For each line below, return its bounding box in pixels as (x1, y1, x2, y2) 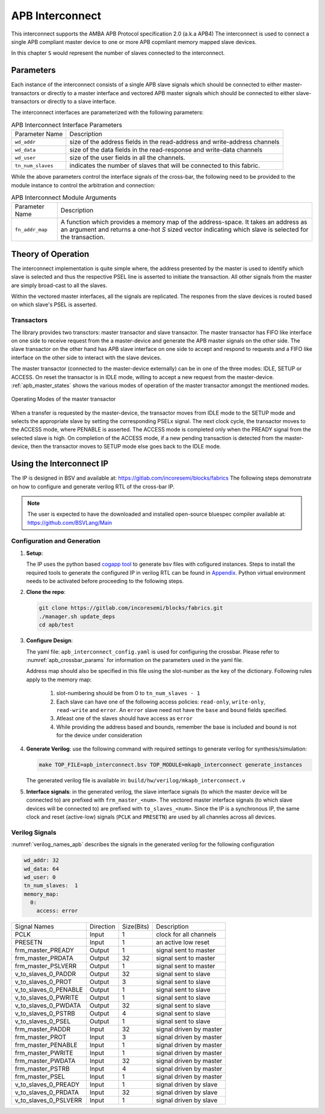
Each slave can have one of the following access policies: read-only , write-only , (56, 698, 266, 705)
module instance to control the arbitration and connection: (11, 181, 156, 189)
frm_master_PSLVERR (14, 962, 77, 970)
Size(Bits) (122, 923, 150, 931)
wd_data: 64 (23, 865, 60, 872)
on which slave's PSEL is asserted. (11, 301, 97, 308)
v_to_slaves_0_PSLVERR (14, 1096, 82, 1104)
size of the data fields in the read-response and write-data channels (69, 146, 263, 154)
